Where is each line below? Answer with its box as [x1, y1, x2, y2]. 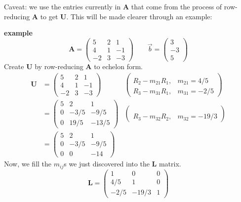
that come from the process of [131, 1, 222, 11]
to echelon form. [94, 61, 143, 71]
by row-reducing [35, 61, 83, 71]
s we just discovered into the [64, 159, 150, 169]
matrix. [159, 159, 181, 169]
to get [40, 11, 58, 21]
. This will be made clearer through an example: [66, 11, 212, 21]
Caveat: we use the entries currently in [4, 1, 121, 11]
